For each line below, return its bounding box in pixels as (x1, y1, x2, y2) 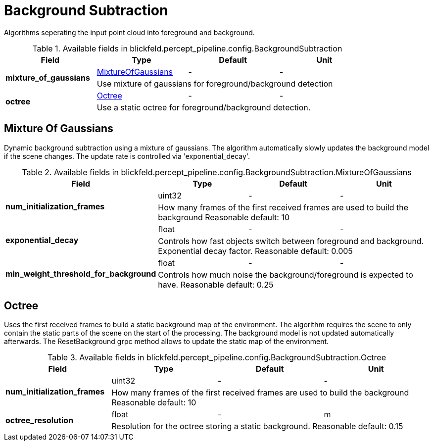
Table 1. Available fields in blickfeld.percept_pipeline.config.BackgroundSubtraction (32, 43, 342, 53)
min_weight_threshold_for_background (5, 268, 156, 279)
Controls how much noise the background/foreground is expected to (158, 269, 413, 280)
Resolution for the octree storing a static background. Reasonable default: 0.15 (111, 421, 403, 432)
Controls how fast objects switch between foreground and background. (158, 236, 424, 246)
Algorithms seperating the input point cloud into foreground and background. (4, 28, 255, 37)
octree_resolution (5, 415, 74, 426)
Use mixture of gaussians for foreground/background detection (96, 78, 333, 89)
